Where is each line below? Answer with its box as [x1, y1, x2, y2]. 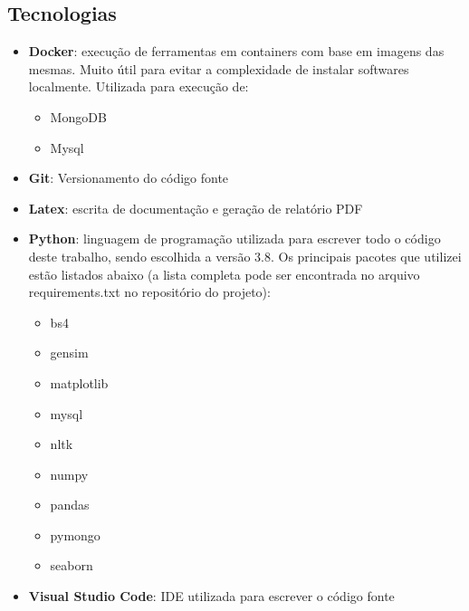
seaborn [50, 556, 93, 575]
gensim [50, 343, 89, 362]
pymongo [50, 525, 100, 544]
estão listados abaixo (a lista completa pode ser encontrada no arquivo [28, 264, 420, 283]
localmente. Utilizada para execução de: [28, 77, 249, 96]
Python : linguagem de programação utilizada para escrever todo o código [28, 229, 441, 248]
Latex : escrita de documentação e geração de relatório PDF [28, 198, 363, 217]
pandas [50, 495, 90, 514]
